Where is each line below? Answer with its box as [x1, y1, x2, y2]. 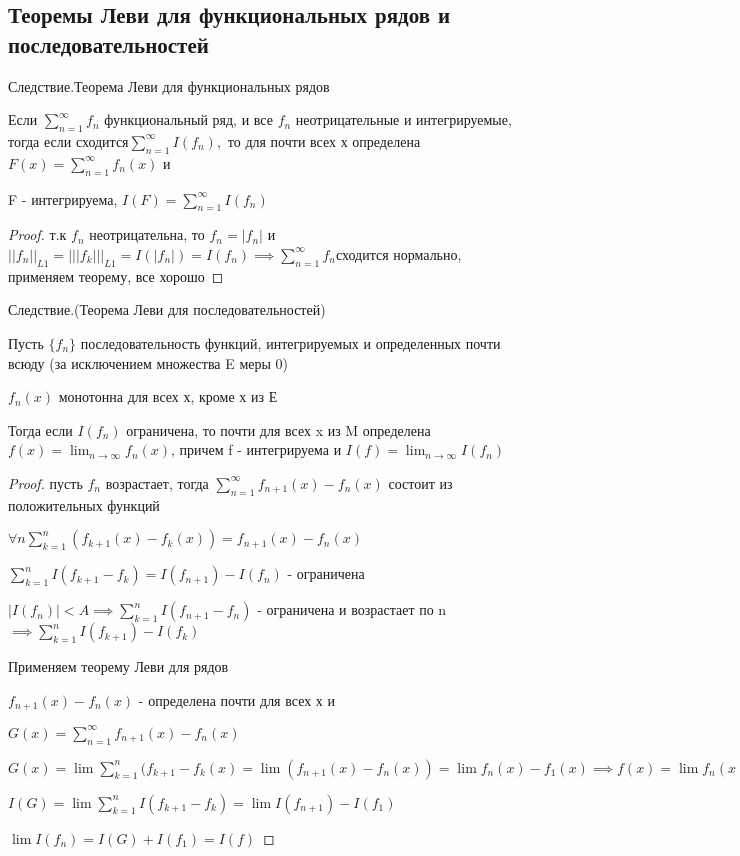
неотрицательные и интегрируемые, [295, 109, 512, 130]
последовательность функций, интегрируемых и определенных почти [80, 332, 501, 353]
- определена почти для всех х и [138, 689, 335, 710]
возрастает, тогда [105, 472, 209, 493]
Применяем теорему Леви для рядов [8, 656, 229, 677]
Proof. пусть [8, 472, 83, 493]
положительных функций [8, 494, 160, 515]
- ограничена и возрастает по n [257, 599, 447, 620]
